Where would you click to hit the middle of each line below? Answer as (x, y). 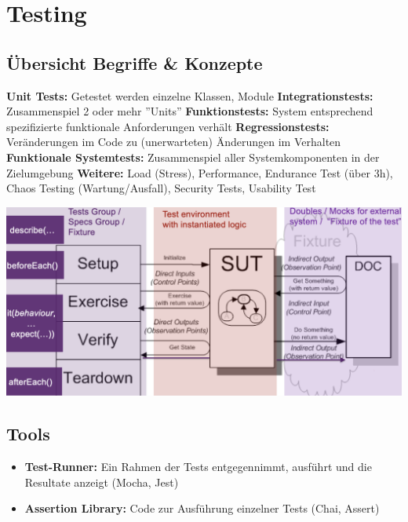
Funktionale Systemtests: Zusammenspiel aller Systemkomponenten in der (193, 157)
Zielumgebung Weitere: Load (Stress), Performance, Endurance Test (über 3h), (200, 172)
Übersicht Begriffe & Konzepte (135, 62)
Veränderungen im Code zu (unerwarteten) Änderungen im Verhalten (174, 142)
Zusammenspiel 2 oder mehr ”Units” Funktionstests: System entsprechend (190, 111)
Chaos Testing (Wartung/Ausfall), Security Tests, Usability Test (161, 188)
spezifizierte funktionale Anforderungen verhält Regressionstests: (168, 126)
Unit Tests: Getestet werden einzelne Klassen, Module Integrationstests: (190, 95)
